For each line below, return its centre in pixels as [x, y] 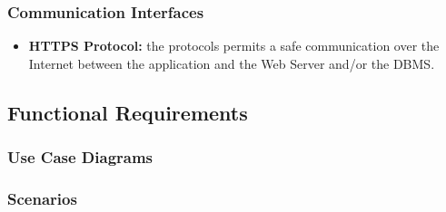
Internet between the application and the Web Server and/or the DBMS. [232, 63]
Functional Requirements [128, 112]
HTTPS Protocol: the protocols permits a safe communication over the [234, 46]
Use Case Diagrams [80, 157]
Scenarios [42, 198]
